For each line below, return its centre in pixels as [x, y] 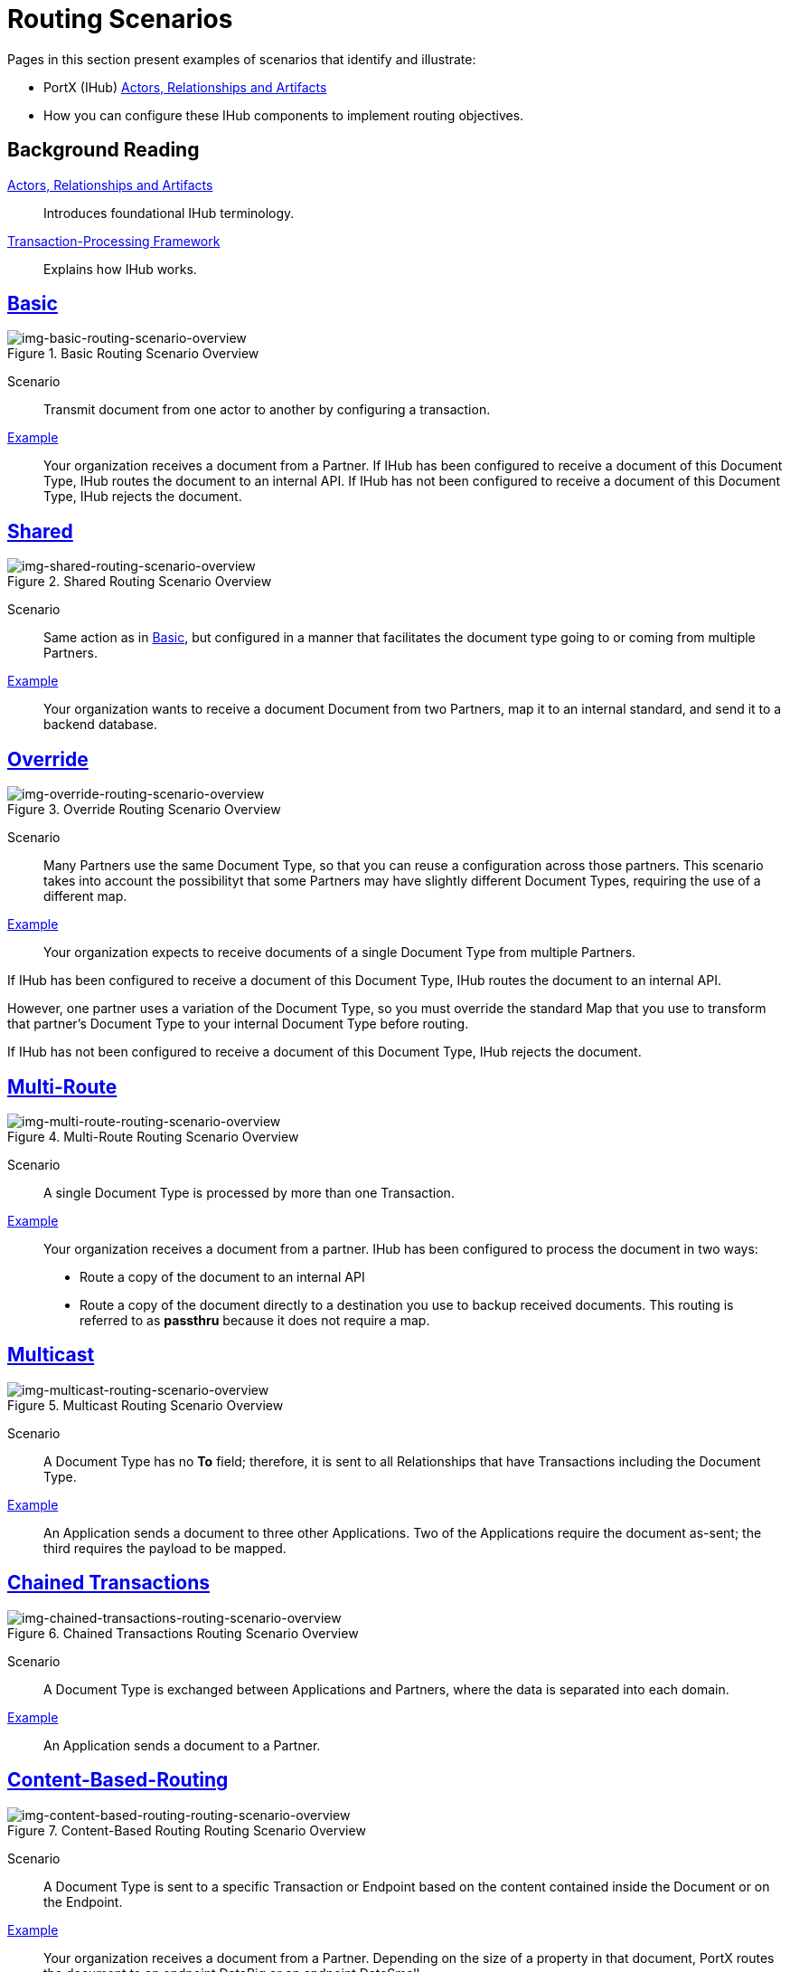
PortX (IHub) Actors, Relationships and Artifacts [185, 87]
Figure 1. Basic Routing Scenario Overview [133, 354]
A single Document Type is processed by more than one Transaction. [249, 1192]
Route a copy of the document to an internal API [222, 1276]
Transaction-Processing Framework [114, 241]
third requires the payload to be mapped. [165, 1548]
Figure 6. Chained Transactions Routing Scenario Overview [183, 1633]
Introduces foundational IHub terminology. [169, 213]
